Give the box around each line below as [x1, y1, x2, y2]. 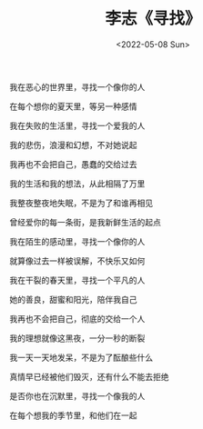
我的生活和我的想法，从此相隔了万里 [9, 178, 146, 189]
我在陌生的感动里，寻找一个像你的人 [9, 235, 146, 246]
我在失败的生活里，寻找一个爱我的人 [9, 120, 146, 131]
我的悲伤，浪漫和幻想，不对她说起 [9, 139, 137, 150]
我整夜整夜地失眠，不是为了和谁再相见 [9, 197, 153, 208]
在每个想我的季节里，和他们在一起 [9, 410, 137, 421]
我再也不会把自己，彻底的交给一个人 [9, 313, 146, 324]
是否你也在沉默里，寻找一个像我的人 [9, 390, 146, 401]
